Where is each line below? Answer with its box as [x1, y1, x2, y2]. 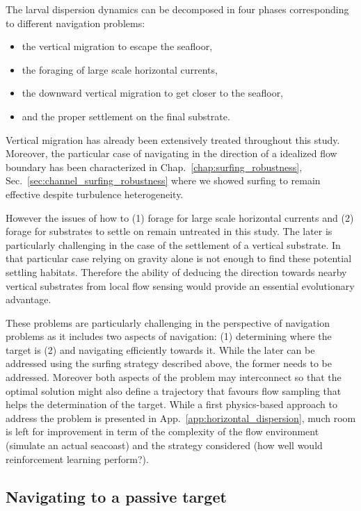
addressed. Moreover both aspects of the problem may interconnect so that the [6, 370, 342, 384]
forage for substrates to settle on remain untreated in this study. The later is [6, 224, 332, 238]
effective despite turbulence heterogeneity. [6, 186, 184, 201]
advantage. [6, 292, 51, 307]
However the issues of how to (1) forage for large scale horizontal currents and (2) [6, 210, 354, 225]
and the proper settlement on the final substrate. [22, 108, 230, 123]
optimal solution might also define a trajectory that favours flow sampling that [6, 383, 342, 398]
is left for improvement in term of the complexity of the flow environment [6, 424, 319, 439]
